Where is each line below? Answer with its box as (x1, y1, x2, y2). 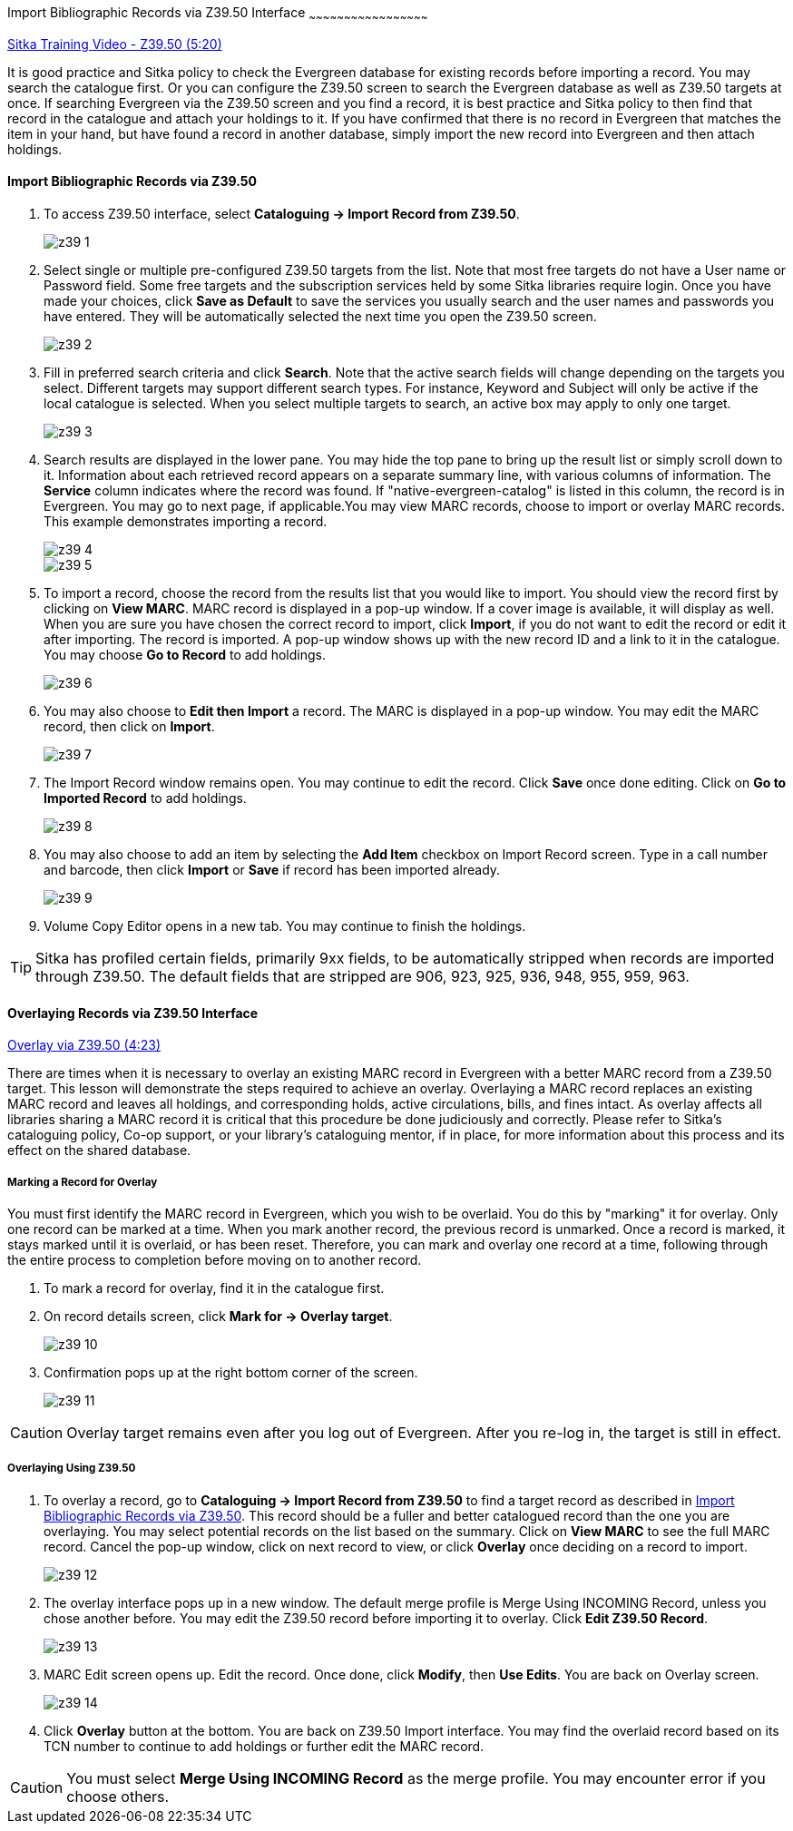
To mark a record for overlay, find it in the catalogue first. (44, 1280, 385, 1297)
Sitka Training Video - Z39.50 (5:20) (7, 35, 222, 52)
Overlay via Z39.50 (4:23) (7, 1037, 162, 1053)
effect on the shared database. (7, 1142, 191, 1159)
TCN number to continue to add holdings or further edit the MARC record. (44, 1738, 485, 1754)
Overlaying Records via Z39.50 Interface (7, 1004, 259, 1021)
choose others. (66, 1787, 170, 1806)
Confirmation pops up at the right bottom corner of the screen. (44, 1365, 418, 1381)
